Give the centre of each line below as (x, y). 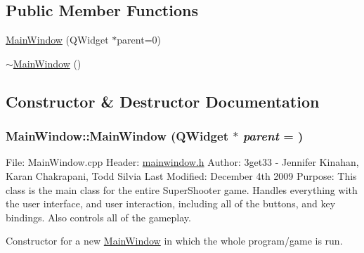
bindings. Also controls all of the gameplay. (98, 217)
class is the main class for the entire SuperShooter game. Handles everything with (182, 189)
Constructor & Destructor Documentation (163, 101)
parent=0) (139, 40)
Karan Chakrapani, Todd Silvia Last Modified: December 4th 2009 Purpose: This (181, 175)
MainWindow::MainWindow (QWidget (117, 136)
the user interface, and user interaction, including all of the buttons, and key (171, 203)
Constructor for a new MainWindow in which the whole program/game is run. (174, 241)
